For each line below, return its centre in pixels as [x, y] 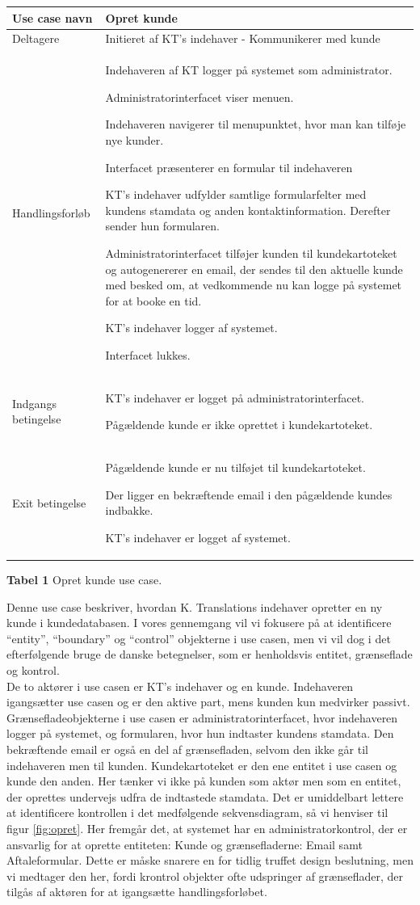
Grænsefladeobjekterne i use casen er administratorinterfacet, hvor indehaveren [202, 717]
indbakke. [129, 510]
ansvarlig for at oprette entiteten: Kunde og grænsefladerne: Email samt [185, 844]
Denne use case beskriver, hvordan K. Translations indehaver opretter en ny [195, 606]
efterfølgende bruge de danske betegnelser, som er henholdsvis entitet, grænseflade [210, 654]
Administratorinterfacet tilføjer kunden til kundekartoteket [251, 253]
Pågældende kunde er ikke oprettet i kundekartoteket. [239, 425]
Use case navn [52, 17]
